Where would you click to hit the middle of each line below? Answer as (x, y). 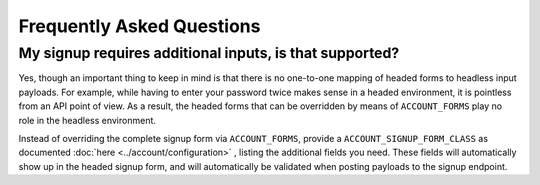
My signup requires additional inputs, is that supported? (209, 53)
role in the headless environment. (87, 120)
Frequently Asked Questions (139, 26)
